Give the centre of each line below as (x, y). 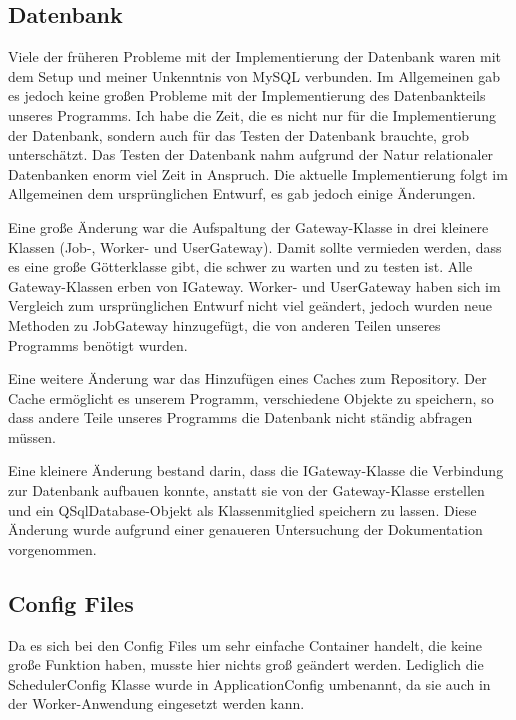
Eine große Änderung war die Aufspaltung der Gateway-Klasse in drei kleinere (248, 226)
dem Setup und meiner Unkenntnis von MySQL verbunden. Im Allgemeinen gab (254, 75)
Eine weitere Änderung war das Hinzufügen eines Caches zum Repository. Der (247, 378)
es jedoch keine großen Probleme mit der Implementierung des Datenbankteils (247, 95)
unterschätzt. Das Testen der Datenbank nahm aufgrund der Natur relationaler (251, 154)
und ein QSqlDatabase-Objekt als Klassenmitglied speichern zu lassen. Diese (242, 509)
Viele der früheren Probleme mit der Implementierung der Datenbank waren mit (255, 56)
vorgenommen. (52, 548)
